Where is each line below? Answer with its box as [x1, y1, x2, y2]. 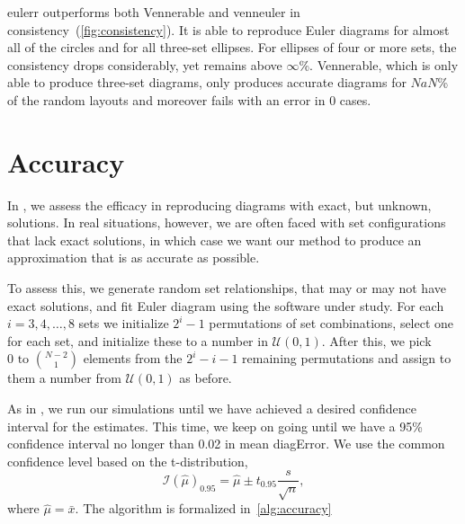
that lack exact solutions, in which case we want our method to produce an [7, 230, 422, 249]
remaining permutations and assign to [242, 349, 452, 368]
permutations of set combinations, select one [209, 314, 454, 333]
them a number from [7, 369, 121, 387]
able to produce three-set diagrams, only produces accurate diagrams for [7, 73, 407, 92]
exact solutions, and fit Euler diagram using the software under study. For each [7, 296, 444, 315]
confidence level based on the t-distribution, [7, 451, 248, 470]
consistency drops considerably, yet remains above [7, 55, 282, 74]
